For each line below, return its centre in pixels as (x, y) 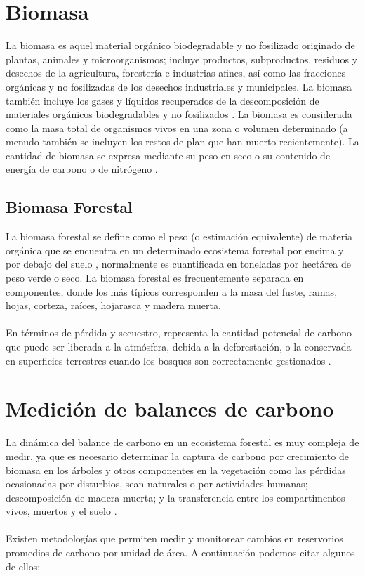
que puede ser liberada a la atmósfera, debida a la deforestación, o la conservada (179, 347)
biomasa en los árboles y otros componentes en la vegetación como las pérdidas (176, 470)
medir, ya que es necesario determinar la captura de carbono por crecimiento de (177, 456)
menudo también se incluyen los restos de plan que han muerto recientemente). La (182, 142)
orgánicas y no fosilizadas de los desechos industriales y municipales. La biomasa (179, 86)
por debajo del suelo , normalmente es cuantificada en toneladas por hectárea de (178, 264)
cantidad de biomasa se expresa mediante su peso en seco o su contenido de (168, 155)
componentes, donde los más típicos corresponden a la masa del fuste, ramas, (172, 291)
